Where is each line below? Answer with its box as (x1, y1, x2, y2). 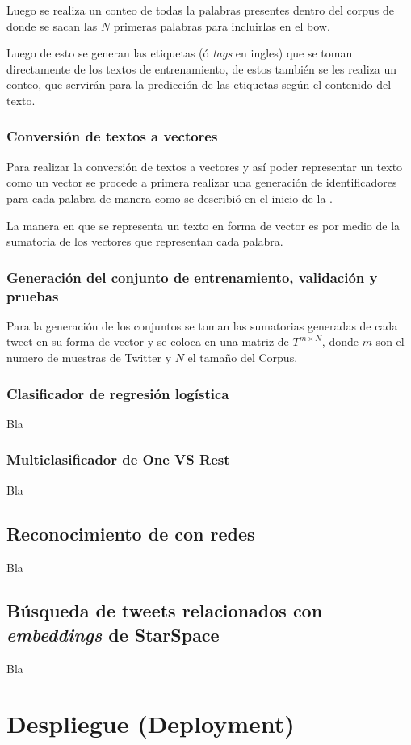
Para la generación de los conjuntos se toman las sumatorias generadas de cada (6, 317, 398, 334)
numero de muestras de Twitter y (6, 349, 172, 366)
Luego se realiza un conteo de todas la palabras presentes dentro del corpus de (6, 2, 394, 18)
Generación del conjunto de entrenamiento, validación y (6, 267, 378, 287)
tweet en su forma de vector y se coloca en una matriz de (6, 333, 289, 350)
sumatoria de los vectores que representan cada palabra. (6, 233, 283, 250)
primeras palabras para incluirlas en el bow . (113, 17, 330, 34)
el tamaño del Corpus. (187, 349, 298, 366)
